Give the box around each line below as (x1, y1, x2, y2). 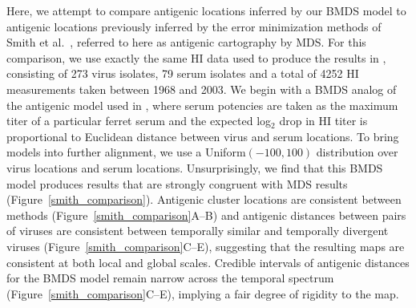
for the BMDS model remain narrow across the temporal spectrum (6, 269, 334, 286)
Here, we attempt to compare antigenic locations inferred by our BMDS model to (6, 2, 406, 18)
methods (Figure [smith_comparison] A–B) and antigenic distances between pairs (6, 206, 406, 223)
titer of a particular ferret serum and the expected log (6, 112, 272, 129)
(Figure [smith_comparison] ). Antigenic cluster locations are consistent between (6, 191, 402, 208)
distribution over (316, 144, 398, 160)
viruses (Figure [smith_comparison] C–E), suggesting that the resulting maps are (6, 237, 405, 254)
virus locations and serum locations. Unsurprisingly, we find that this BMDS (6, 159, 383, 176)
